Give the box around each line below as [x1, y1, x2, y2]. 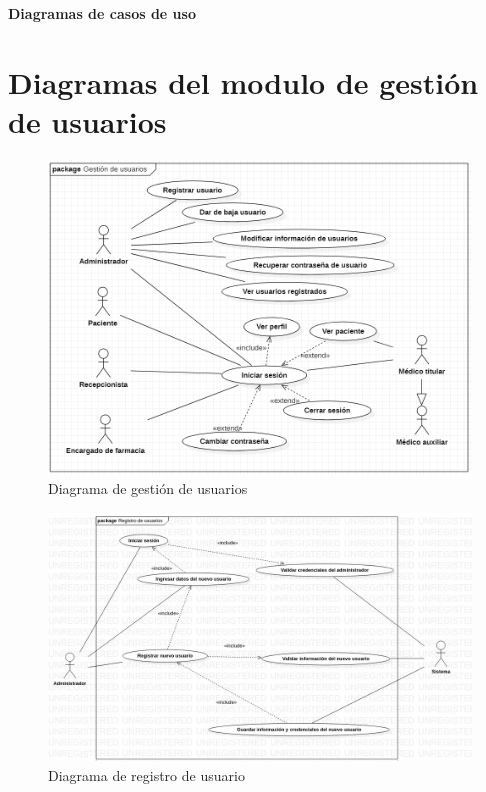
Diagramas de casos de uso [8, 3, 196, 23]
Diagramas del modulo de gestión [8, 61, 479, 102]
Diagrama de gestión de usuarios [48, 478, 248, 499]
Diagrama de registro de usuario [48, 764, 245, 785]
